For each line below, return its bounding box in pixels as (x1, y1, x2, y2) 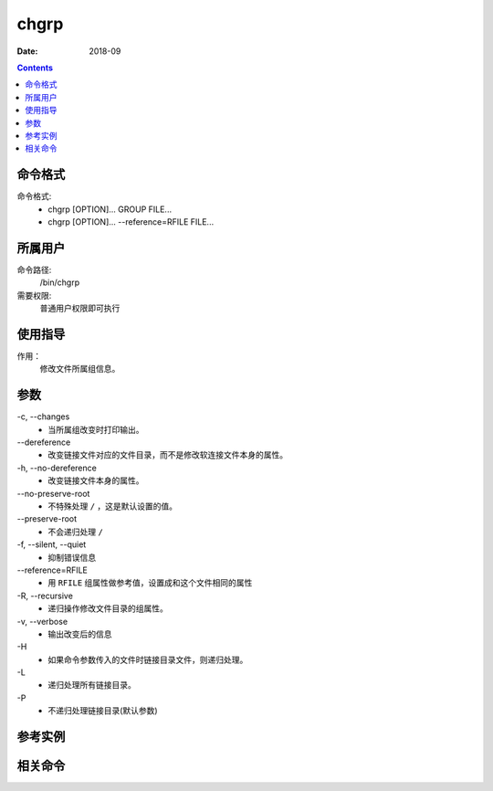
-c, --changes (16, 411, 70, 422)
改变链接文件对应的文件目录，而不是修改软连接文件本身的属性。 (47, 449, 288, 460)
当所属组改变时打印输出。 (47, 424, 144, 435)
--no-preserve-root (16, 488, 90, 499)
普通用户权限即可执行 (39, 302, 121, 314)
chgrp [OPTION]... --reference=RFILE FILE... (47, 216, 215, 227)
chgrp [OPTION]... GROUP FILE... (47, 204, 173, 215)
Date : (16, 46, 38, 57)
